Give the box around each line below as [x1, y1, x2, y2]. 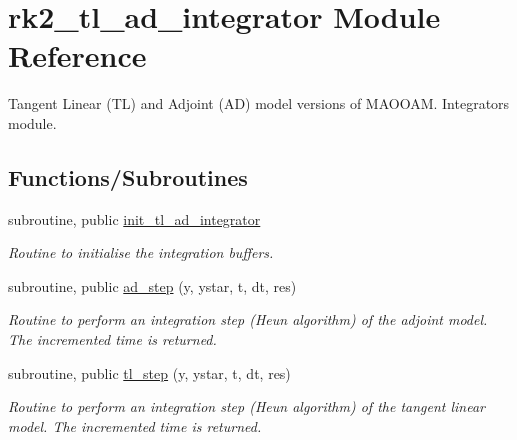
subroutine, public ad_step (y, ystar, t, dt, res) [8, 275, 297, 296]
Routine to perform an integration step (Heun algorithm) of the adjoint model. [8, 309, 488, 330]
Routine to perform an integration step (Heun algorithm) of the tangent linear [8, 396, 486, 417]
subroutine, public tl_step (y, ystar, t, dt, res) [8, 362, 291, 383]
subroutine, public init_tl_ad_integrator [8, 208, 261, 229]
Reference [8, 35, 147, 76]
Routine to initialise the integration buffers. [8, 242, 274, 263]
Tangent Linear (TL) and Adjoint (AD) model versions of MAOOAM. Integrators [8, 93, 510, 114]
